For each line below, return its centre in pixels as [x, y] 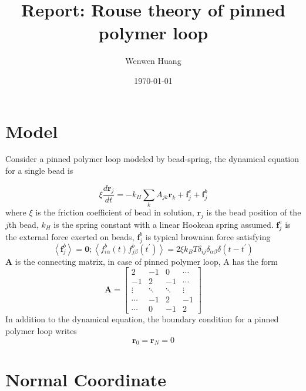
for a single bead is [39, 171]
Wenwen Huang [153, 61]
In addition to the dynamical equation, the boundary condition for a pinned [142, 319]
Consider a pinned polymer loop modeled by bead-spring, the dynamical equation [152, 159]
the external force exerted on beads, [70, 236]
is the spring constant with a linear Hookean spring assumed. [164, 224]
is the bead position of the [254, 212]
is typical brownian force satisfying [208, 236]
